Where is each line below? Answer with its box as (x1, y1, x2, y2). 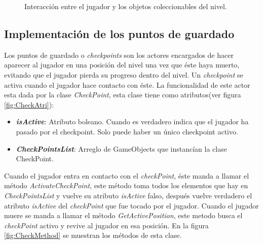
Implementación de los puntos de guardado (4, 25, 235, 41)
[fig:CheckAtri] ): (4, 99, 54, 110)
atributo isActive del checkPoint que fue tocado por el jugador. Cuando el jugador (4, 200, 259, 211)
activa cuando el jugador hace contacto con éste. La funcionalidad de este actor (4, 79, 250, 90)
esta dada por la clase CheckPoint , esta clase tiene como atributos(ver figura (4, 89, 241, 100)
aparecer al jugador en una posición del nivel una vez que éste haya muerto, (4, 59, 240, 70)
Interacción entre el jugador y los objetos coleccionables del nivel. (24, 1, 227, 11)
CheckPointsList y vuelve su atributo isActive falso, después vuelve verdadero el (4, 190, 252, 200)
